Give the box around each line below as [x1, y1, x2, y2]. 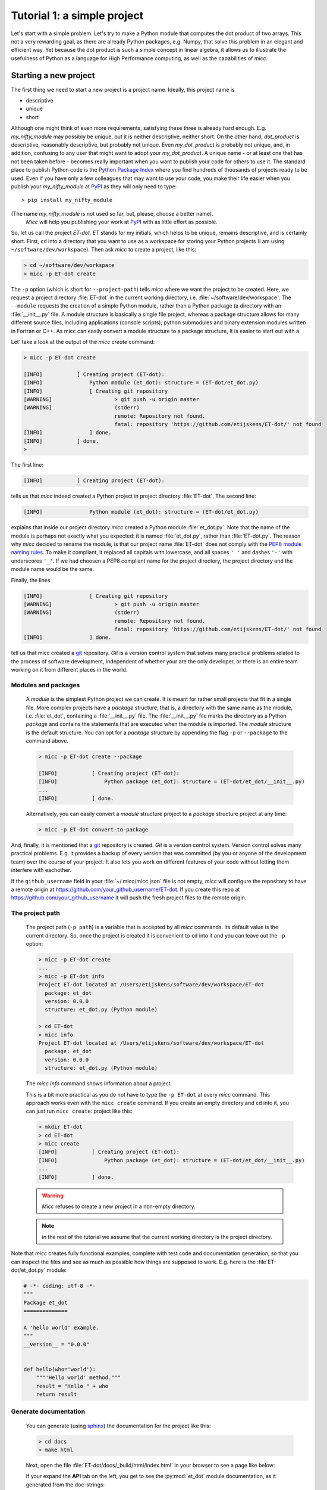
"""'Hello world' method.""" [36, 1374, 121, 1381]
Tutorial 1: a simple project [11, 9, 144, 22]
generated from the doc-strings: [26, 1481, 105, 1488]
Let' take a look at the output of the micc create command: [11, 338, 155, 345]
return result [36, 1391, 77, 1398]
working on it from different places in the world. [11, 666, 128, 673]
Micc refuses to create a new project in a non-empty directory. [42, 1203, 196, 1210]
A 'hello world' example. [23, 1324, 99, 1331]
